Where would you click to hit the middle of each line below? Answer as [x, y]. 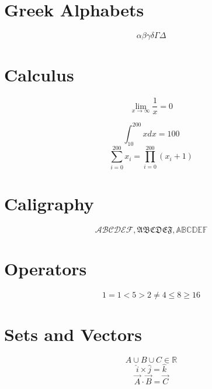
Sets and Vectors [73, 334]
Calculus [39, 75]
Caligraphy [49, 203]
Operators [46, 269]
